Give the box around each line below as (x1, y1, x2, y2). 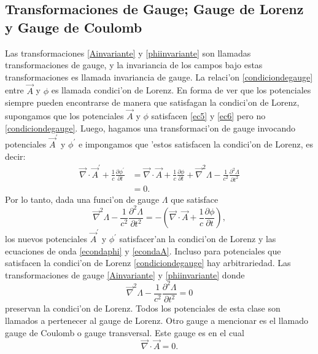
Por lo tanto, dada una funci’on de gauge (5, 192, 160, 205)
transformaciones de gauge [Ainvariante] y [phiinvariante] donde (5, 268, 245, 281)
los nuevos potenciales (5, 232, 87, 245)
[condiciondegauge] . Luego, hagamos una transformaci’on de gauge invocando (5, 121, 295, 134)
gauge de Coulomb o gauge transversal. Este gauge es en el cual (5, 326, 244, 339)
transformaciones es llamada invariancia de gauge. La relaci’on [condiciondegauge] (5, 70, 313, 83)
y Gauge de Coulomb (5, 17, 142, 36)
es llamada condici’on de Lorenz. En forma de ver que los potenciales (51, 84, 311, 96)
